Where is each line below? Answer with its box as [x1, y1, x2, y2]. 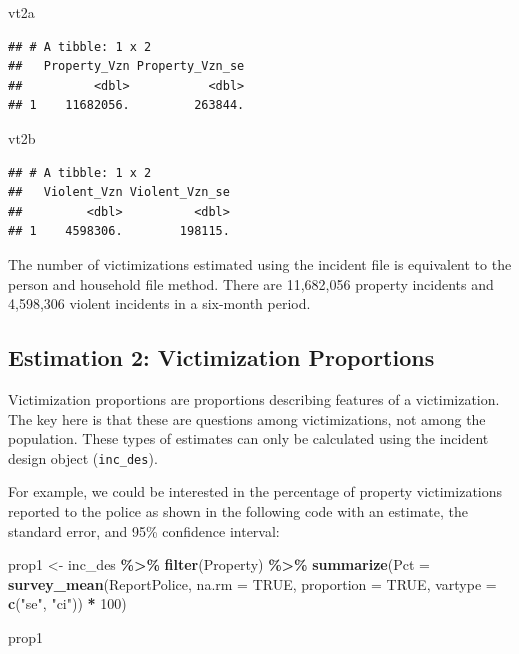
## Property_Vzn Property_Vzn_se [8, 59, 245, 74]
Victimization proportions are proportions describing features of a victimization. [8, 388, 500, 409]
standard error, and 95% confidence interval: [8, 520, 280, 541]
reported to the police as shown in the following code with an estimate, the [8, 500, 468, 521]
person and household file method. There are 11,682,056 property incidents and [8, 273, 494, 294]
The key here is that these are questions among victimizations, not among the [8, 408, 486, 429]
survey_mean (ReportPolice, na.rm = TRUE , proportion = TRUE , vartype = [8, 573, 497, 594]
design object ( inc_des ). [8, 447, 158, 468]
